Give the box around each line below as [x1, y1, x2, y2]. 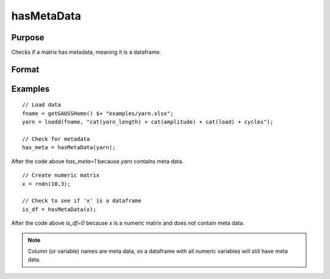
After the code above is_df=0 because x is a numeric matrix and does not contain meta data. [11, 219, 244, 227]
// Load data [22, 101, 61, 108]
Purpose [11, 32, 45, 43]
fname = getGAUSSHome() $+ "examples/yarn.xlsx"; [22, 110, 174, 117]
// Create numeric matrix [22, 172, 100, 179]
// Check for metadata [22, 136, 90, 143]
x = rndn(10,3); [22, 180, 71, 187]
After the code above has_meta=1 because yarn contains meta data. [11, 157, 184, 164]
